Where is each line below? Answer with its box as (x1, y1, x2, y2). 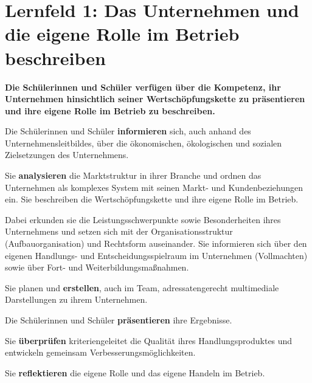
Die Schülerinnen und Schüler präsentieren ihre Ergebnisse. (5, 314, 232, 326)
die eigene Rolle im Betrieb (5, 21, 240, 46)
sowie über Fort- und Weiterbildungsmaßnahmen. (5, 261, 189, 274)
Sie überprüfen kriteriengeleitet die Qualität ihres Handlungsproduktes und (5, 334, 293, 347)
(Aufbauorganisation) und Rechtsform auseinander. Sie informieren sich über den (5, 237, 307, 250)
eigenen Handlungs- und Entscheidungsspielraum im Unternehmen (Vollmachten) (5, 249, 308, 261)
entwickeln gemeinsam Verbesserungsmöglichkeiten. (5, 346, 196, 359)
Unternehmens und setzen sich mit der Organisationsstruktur (5, 225, 233, 238)
